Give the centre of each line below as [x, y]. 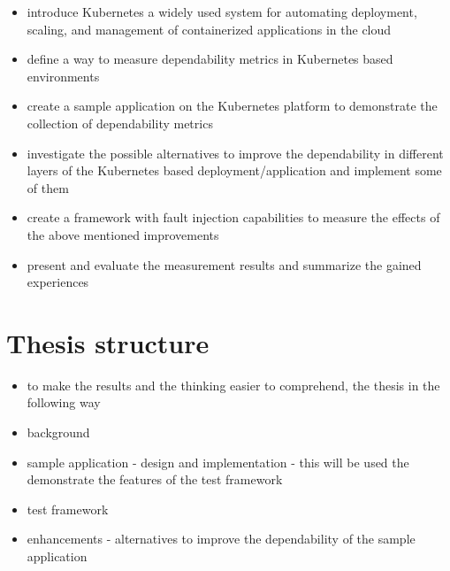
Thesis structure [108, 342]
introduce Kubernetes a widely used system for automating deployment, [222, 12]
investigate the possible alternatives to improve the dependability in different [235, 153]
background [58, 432]
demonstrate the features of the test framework [155, 479]
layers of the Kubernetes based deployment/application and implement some [234, 170]
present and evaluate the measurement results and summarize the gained [224, 264]
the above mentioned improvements [123, 234]
